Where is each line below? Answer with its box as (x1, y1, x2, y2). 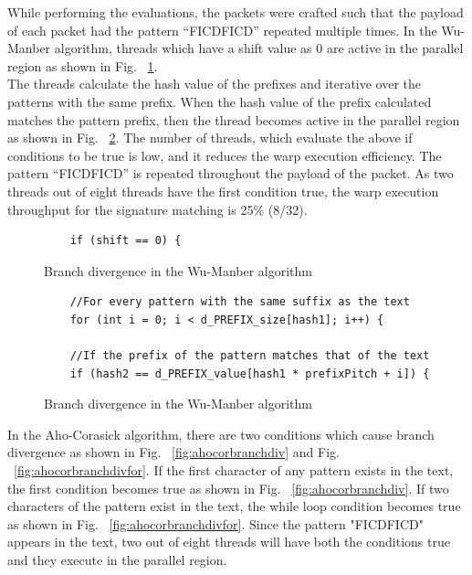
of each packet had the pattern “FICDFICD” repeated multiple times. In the (7, 20, 437, 39)
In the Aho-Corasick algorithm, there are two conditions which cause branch (7, 424, 435, 443)
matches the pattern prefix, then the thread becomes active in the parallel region (7, 110, 460, 129)
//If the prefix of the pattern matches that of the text (69, 349, 430, 363)
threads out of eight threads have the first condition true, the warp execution (7, 181, 439, 200)
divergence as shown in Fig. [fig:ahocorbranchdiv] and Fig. (7, 442, 340, 462)
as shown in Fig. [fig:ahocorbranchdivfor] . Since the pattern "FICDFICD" (7, 514, 424, 533)
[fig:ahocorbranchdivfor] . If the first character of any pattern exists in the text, (14, 461, 454, 480)
